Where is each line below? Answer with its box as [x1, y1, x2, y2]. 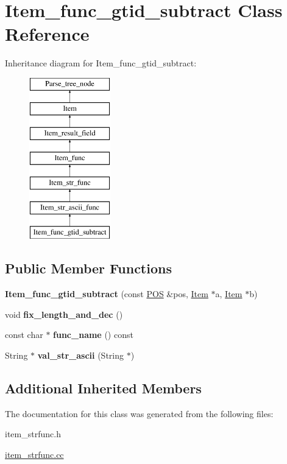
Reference [5, 21, 90, 46]
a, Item [215, 287, 243, 300]
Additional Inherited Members [5, 379, 202, 398]
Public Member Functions [5, 259, 172, 278]
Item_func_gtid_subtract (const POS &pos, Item [5, 287, 208, 300]
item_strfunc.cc [5, 448, 64, 461]
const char [5, 328, 43, 341]
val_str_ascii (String [37, 349, 124, 362]
